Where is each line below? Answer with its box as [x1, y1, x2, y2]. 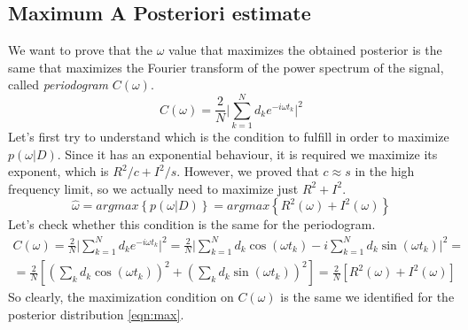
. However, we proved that [176, 162, 319, 180]
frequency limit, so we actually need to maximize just [8, 179, 299, 197]
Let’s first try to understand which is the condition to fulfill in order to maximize [8, 127, 449, 146]
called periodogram [8, 75, 109, 94]
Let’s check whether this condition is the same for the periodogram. [8, 215, 376, 234]
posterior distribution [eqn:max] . [8, 305, 184, 324]
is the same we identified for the [280, 288, 455, 306]
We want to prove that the [8, 41, 152, 59]
